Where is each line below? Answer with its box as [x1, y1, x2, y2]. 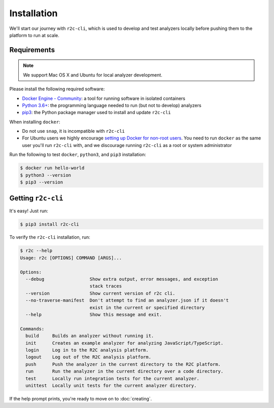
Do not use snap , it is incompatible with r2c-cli [22, 128, 125, 134]
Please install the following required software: [9, 86, 105, 92]
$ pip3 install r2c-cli [20, 221, 80, 227]
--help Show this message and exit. [25, 312, 162, 317]
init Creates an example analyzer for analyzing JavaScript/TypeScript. [25, 340, 224, 346]
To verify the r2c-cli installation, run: [9, 234, 91, 240]
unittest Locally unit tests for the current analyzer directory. [25, 383, 197, 388]
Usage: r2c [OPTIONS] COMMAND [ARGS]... [20, 255, 122, 261]
